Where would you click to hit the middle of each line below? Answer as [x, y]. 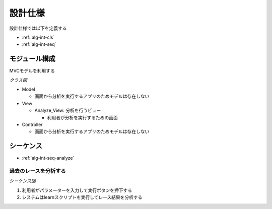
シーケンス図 [23, 181]
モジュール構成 [32, 59]
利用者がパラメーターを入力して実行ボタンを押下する [77, 190]
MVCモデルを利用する [32, 71]
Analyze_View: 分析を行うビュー [68, 110]
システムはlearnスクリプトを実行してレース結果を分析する [82, 197]
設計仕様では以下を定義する [38, 28]
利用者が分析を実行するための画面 [82, 117]
